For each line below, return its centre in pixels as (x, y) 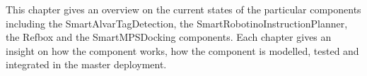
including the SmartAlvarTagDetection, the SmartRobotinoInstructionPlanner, (177, 23)
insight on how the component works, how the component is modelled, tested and (182, 50)
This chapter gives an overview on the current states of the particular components (183, 9)
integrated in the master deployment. (86, 64)
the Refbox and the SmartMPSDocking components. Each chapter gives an (169, 37)
